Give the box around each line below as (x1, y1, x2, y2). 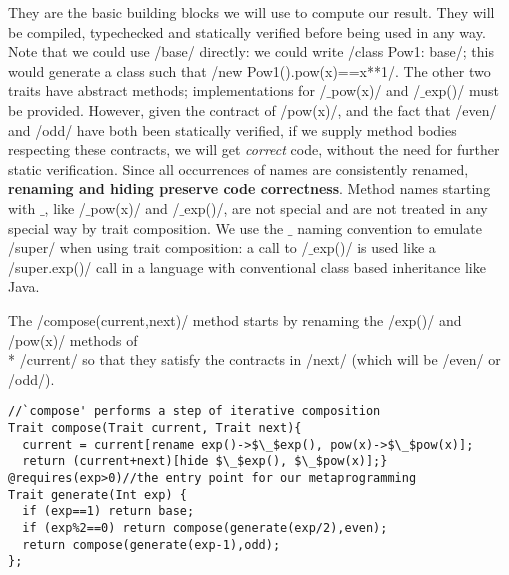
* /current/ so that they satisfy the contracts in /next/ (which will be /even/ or (8, 349, 501, 370)
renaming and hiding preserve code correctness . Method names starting (8, 178, 491, 199)
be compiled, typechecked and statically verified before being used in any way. (8, 21, 486, 42)
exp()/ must (424, 80, 499, 101)
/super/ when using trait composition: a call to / (8, 237, 309, 258)
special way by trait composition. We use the (8, 217, 284, 238)
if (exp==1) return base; (22, 504, 195, 519)
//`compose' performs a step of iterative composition (8, 404, 381, 419)
